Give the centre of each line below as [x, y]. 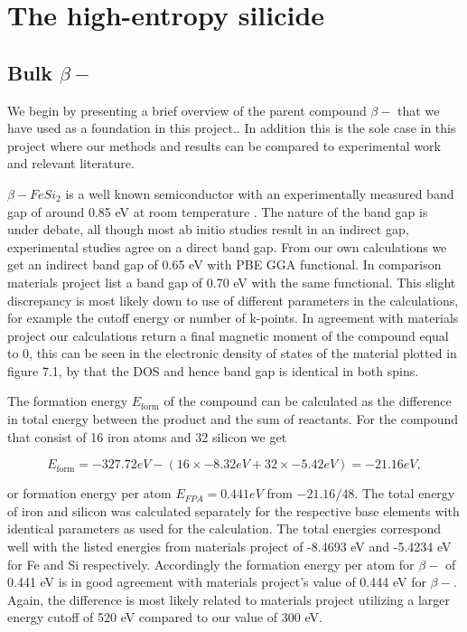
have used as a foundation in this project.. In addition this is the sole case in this [232, 128]
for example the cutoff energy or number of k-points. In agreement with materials [233, 318]
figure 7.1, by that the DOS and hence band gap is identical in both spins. [213, 370]
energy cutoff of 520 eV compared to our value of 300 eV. [165, 617]
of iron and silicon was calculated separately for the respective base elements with [233, 510]
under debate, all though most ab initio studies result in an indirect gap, [208, 229]
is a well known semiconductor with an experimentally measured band [260, 193]
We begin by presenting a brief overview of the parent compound [187, 110]
